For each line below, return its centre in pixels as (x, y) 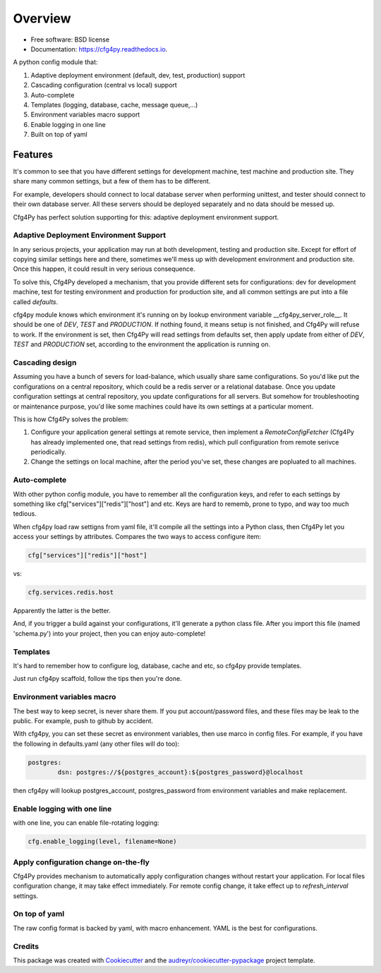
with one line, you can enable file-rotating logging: (86, 823)
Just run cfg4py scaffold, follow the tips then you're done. (98, 679)
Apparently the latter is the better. (62, 611)
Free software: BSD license (70, 40)
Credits (26, 946)
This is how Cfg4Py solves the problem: (71, 419)
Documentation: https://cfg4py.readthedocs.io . (99, 49)
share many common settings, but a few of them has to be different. (112, 181)
